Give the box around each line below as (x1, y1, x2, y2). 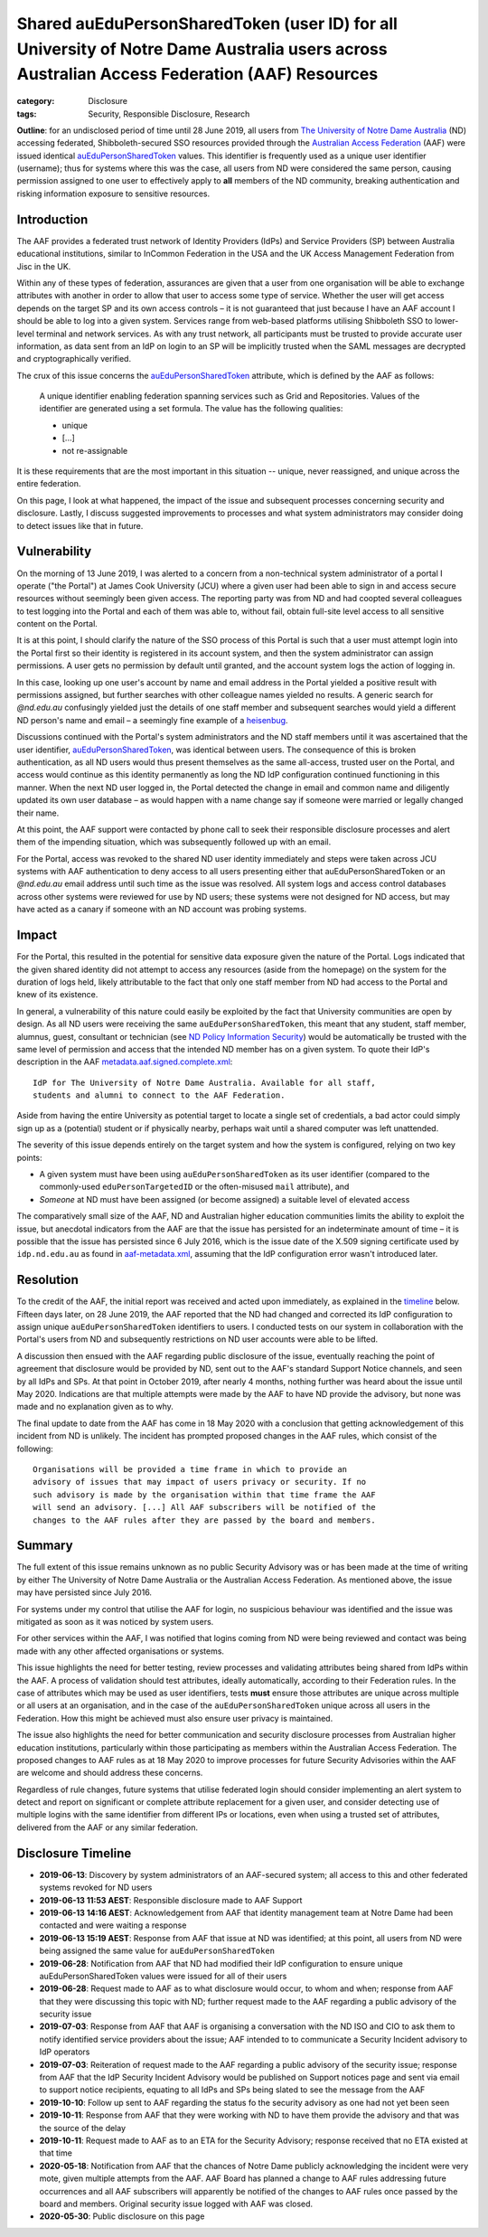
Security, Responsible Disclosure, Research (88, 109, 250, 119)
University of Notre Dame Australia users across (16, 39, 388, 59)
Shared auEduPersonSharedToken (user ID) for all (16, 14, 398, 33)
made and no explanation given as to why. (16, 1402, 174, 1412)
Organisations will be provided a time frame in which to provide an (33, 1464, 348, 1474)
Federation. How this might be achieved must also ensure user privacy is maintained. (16, 1713, 333, 1723)
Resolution (16, 1272, 79, 1288)
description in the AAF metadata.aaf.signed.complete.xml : (16, 1056, 233, 1067)
